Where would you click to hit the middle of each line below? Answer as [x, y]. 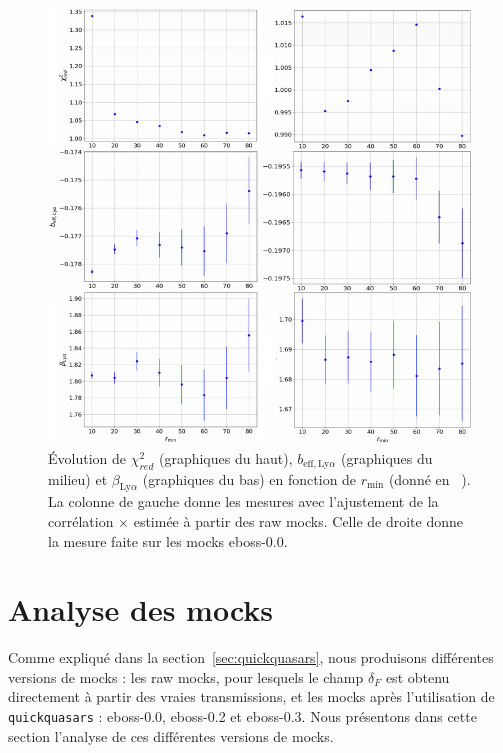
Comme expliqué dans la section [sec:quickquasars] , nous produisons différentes [251, 657]
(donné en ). [429, 478]
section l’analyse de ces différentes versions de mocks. [171, 735]
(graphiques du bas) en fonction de [249, 478]
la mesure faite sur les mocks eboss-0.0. [168, 540]
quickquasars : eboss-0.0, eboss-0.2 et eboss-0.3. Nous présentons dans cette [242, 716]
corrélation [81, 520]
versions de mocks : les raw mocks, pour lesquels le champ [186, 676]
